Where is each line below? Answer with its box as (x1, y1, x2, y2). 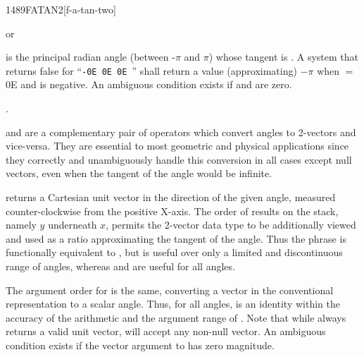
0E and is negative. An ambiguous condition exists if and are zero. (6, 77, 292, 92)
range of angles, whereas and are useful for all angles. (6, 258, 235, 273)
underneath (48, 217, 97, 232)
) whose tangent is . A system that (208, 49, 358, 64)
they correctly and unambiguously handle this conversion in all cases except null (6, 152, 352, 167)
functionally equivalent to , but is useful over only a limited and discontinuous (6, 245, 343, 260)
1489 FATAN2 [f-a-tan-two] (6, 2, 116, 16)
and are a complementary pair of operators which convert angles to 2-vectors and (6, 124, 356, 139)
